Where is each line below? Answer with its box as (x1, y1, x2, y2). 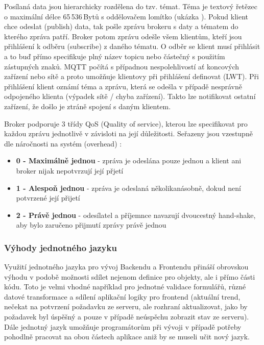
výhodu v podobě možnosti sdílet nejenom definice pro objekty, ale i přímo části (4, 271, 255, 282)
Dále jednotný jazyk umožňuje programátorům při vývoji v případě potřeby (4, 321, 242, 332)
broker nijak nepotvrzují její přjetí (16, 165, 124, 176)
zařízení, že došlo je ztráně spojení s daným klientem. (4, 101, 171, 111)
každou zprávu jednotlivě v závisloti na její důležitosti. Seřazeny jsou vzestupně (4, 128, 253, 139)
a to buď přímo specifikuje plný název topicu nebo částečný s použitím (4, 51, 225, 61)
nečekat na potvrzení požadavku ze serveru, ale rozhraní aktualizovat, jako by (4, 301, 248, 312)
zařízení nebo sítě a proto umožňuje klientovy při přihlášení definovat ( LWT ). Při (4, 71, 259, 82)
